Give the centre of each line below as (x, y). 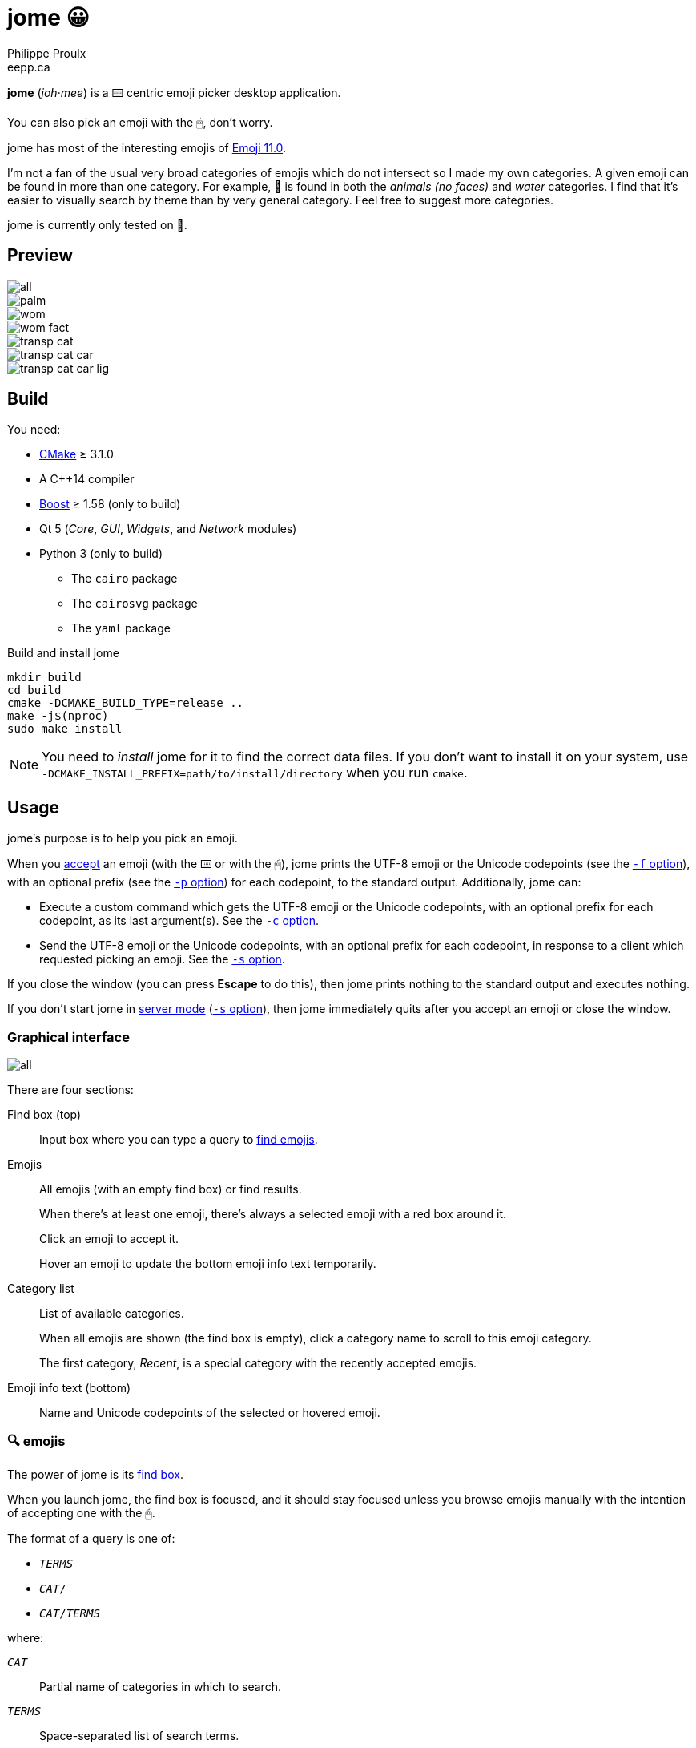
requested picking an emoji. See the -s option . (162, 959)
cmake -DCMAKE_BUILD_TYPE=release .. (126, 703)
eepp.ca (29, 67)
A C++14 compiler (87, 479)
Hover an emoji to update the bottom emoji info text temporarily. (208, 1264)
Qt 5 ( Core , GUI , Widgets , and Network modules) (168, 529)
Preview (40, 256)
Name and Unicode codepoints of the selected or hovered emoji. (210, 1413)
